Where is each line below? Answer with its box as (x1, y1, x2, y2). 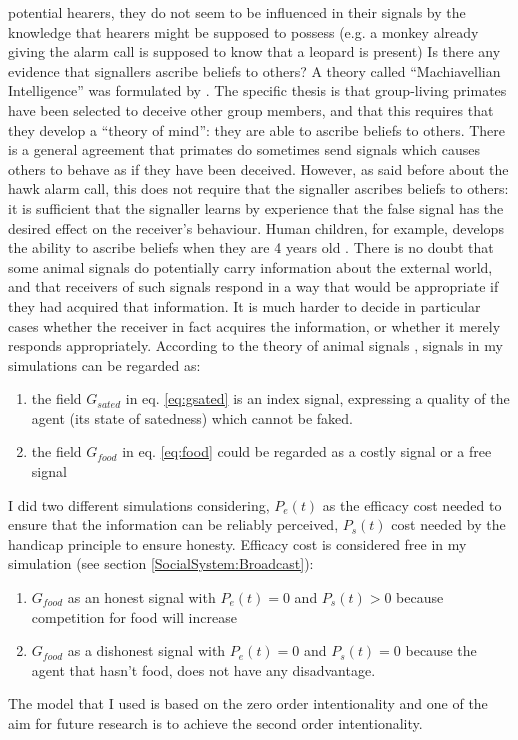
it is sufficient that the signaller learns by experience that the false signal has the (8, 197, 504, 218)
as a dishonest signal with (67, 640, 226, 661)
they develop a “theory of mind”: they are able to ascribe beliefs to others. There (8, 119, 506, 140)
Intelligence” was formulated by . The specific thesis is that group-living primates (8, 80, 507, 101)
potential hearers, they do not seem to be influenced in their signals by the (8, 2, 466, 22)
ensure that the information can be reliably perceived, (8, 514, 339, 535)
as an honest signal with (67, 587, 216, 608)
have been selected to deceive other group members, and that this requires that (8, 99, 494, 120)
